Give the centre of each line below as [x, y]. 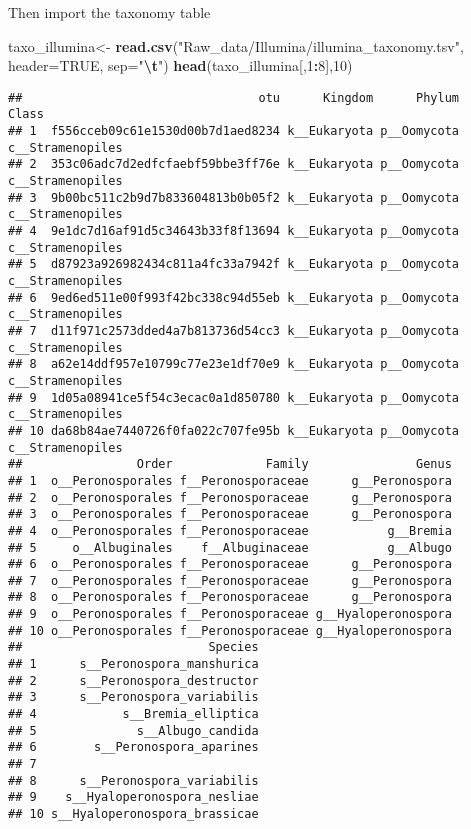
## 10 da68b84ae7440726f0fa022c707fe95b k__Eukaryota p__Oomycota [234, 430]
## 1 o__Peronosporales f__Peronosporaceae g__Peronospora [230, 480]
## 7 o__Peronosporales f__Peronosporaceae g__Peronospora [230, 580]
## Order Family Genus [230, 464]
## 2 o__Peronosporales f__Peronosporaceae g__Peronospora [230, 497]
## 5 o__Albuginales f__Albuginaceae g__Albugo [230, 547]
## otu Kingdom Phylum [234, 97]
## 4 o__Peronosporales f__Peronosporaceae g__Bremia [230, 530]
